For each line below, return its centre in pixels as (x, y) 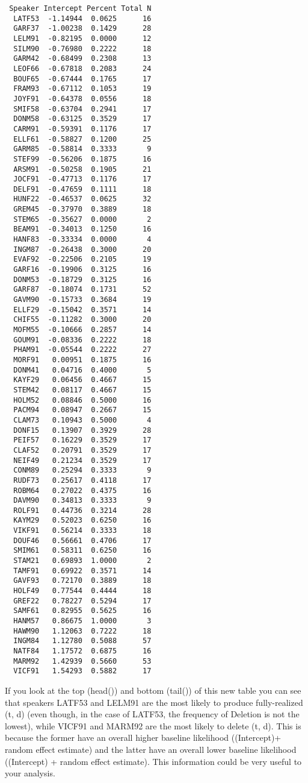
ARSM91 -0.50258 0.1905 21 (82, 169)
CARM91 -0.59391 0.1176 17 (82, 129)
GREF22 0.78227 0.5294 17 (82, 601)
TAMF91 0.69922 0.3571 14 (82, 571)
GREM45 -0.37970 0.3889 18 (82, 209)
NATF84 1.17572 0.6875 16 (82, 651)
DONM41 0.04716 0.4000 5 (82, 370)
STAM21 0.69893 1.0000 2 (82, 561)
